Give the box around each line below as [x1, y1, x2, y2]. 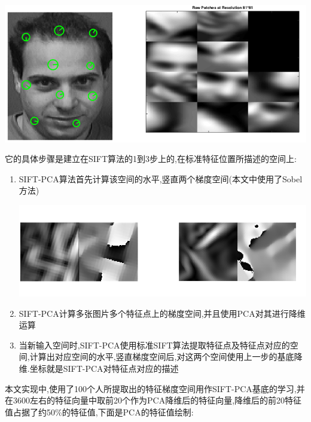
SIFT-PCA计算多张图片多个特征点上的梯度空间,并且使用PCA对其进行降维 [19, 307, 306, 319]
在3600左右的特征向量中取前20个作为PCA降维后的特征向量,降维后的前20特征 [5, 394, 302, 406]
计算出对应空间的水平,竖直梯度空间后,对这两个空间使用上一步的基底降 [29, 350, 303, 363]
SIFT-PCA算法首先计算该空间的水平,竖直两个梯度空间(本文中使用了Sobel [19, 172, 303, 185]
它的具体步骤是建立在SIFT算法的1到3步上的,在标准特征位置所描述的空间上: [5, 152, 297, 165]
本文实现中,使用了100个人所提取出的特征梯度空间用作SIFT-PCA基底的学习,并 [5, 382, 305, 395]
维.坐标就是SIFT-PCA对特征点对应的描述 [19, 362, 179, 374]
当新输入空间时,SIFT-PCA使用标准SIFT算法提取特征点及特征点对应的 [19, 338, 290, 351]
